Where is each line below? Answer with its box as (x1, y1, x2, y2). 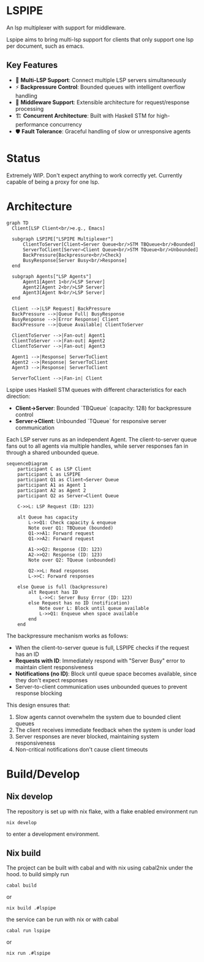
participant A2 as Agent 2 (17, 487, 86, 494)
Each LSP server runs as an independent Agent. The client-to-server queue (6, 435, 197, 443)
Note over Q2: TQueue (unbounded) (28, 557, 116, 563)
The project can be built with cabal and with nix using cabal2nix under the (6, 864, 193, 871)
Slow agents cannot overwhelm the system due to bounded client (15, 713, 181, 720)
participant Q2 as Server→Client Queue (17, 492, 119, 499)
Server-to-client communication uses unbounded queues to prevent (15, 683, 187, 690)
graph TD (6, 220, 29, 226)
